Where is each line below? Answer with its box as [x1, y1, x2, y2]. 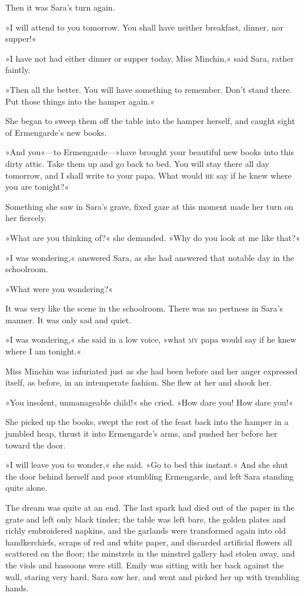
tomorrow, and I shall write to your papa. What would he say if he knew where [5, 169, 292, 181]
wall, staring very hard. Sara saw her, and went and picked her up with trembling [5, 570, 300, 582]
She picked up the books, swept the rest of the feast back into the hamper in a [5, 416, 289, 428]
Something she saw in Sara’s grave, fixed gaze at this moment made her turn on [5, 200, 293, 212]
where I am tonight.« [5, 345, 82, 357]
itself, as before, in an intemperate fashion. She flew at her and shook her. [5, 376, 272, 389]
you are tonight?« [5, 180, 69, 193]
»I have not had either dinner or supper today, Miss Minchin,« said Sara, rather [5, 52, 294, 64]
